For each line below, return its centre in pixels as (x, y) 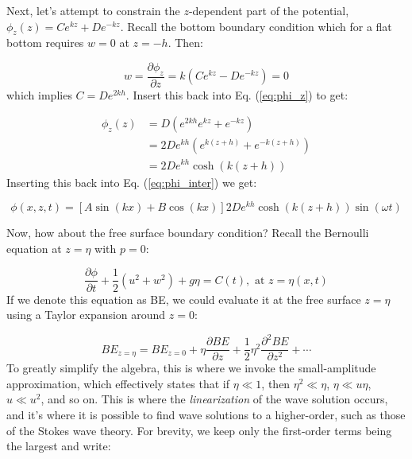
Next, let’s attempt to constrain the (93, 10)
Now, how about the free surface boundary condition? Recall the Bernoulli (188, 233)
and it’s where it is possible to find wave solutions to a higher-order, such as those (206, 415)
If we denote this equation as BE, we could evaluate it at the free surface (184, 299)
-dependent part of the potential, (269, 10)
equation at (34, 248)
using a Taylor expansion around (86, 315)
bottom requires (45, 43)
